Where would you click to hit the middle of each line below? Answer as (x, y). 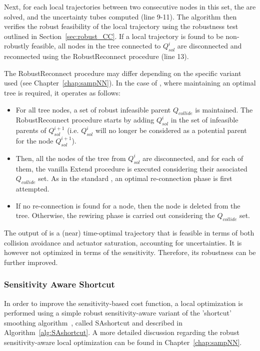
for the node (34, 140)
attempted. (32, 188)
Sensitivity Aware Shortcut (59, 284)
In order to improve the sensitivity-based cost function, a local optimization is (123, 303)
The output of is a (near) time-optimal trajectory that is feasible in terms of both (129, 232)
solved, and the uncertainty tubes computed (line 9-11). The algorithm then (120, 16)
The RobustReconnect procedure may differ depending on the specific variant (123, 73)
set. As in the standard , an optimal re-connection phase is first (135, 178)
